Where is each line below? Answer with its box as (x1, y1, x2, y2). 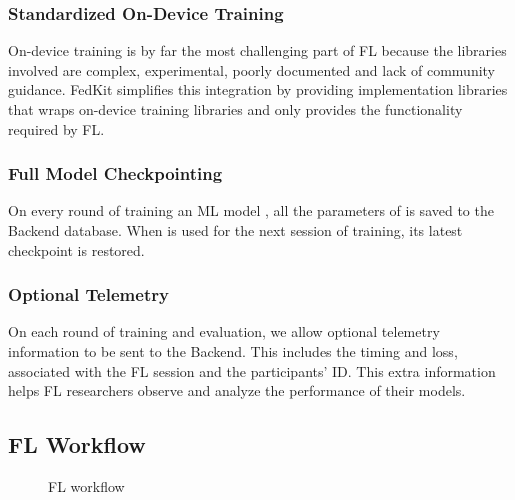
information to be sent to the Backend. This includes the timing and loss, (8, 341, 458, 361)
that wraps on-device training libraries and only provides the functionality (8, 99, 463, 119)
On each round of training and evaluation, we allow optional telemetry (8, 321, 440, 342)
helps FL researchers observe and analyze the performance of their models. (8, 380, 466, 401)
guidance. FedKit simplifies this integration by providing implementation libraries (8, 79, 508, 100)
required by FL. (8, 118, 105, 139)
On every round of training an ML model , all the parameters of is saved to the (8, 200, 494, 221)
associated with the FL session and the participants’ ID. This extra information (8, 360, 496, 381)
